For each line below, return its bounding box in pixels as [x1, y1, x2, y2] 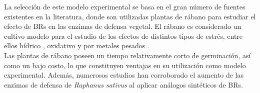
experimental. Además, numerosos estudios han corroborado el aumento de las [4, 70, 243, 80]
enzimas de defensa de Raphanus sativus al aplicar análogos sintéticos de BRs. [4, 79, 243, 90]
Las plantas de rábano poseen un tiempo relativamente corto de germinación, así [4, 50, 251, 60]
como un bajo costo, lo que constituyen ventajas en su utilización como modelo [4, 60, 246, 70]
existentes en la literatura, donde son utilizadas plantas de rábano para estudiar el [4, 11, 256, 21]
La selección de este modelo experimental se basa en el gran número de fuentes [4, 1, 245, 11]
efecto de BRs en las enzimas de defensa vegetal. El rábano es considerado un [4, 21, 241, 31]
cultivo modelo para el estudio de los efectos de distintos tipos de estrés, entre [4, 30, 243, 41]
